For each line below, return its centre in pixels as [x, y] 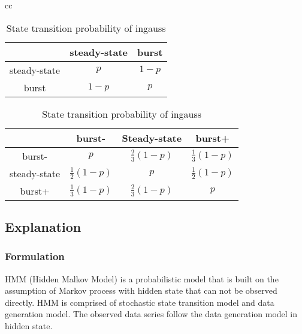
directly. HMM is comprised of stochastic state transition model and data [140, 302]
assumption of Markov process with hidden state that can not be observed [141, 290]
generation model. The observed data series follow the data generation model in [151, 314]
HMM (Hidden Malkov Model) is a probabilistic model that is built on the [142, 278]
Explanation [43, 226]
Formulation [35, 256]
